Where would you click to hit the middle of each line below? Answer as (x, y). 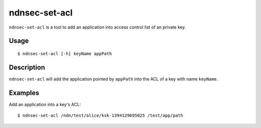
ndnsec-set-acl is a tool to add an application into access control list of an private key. (97, 27)
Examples (24, 93)
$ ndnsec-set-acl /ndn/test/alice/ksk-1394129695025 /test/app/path (100, 116)
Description (27, 67)
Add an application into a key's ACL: (45, 104)
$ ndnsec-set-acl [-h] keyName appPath (65, 54)
